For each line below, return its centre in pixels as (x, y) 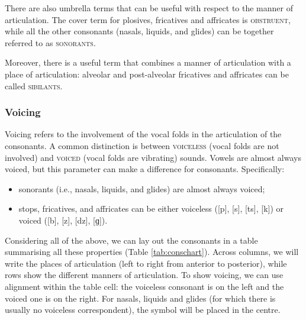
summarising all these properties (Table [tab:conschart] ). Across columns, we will (152, 252)
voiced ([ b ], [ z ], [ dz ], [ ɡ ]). (63, 220)
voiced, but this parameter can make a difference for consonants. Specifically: (145, 169)
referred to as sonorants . (50, 42)
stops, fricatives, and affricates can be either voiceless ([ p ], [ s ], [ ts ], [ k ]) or (151, 209)
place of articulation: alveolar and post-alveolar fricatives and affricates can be (147, 74)
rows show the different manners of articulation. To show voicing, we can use (144, 275)
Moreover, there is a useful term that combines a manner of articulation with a (148, 62)
